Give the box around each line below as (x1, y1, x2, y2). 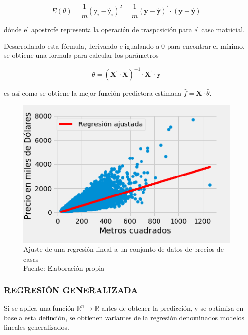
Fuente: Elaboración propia (23, 263, 105, 273)
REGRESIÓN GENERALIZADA (4, 283, 138, 296)
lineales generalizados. (4, 322, 69, 332)
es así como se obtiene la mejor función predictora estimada (4, 88, 182, 98)
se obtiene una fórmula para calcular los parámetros (4, 50, 159, 60)
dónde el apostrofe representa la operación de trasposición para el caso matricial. (4, 24, 245, 35)
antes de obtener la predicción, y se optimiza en (101, 303, 244, 313)
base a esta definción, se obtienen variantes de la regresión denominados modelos (4, 312, 245, 322)
